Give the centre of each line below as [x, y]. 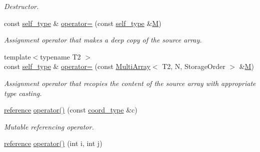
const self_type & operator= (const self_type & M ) [83, 23]
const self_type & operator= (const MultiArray [77, 66]
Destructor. [21, 6]
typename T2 [60, 56]
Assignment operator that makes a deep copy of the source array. [103, 40]
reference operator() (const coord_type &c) [71, 110]
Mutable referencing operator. [49, 126]
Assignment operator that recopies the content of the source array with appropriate [130, 83]
